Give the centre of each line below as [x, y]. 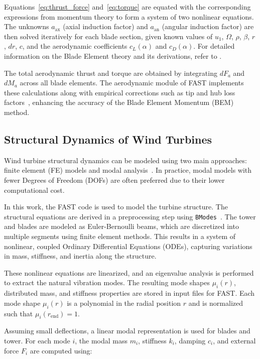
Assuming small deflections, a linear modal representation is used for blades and [127, 331]
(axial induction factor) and [105, 26]
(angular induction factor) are [208, 26]
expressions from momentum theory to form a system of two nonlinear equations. [129, 16]
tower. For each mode [37, 340]
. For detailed [214, 46]
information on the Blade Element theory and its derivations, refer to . [113, 55]
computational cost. [34, 190]
